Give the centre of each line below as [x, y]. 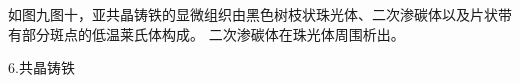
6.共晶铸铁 [41, 67]
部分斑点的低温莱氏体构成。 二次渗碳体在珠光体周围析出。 [213, 33]
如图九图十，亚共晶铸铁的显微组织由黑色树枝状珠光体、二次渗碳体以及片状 [253, 14]
